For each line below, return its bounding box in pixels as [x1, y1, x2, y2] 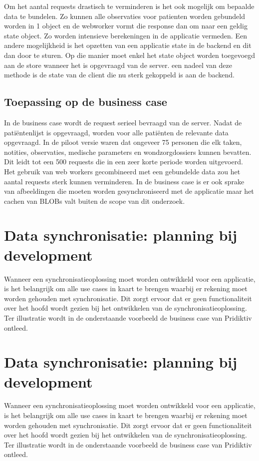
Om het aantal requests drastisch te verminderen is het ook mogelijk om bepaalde [4, 1, 255, 11]
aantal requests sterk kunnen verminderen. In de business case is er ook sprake [4, 176, 245, 186]
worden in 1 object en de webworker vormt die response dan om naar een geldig [4, 20, 248, 31]
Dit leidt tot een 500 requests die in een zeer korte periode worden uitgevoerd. [4, 156, 243, 167]
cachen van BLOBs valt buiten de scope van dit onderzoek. [4, 195, 185, 206]
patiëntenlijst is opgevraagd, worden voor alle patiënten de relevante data [4, 127, 229, 137]
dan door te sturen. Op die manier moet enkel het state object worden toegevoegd [4, 49, 256, 60]
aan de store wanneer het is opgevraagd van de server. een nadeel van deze [4, 59, 232, 70]
